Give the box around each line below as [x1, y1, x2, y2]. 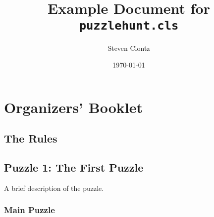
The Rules [4, 131, 57, 146]
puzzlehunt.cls [79, 19, 179, 33]
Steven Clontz [107, 43, 150, 53]
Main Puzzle [4, 204, 55, 216]
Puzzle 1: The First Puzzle [4, 159, 144, 175]
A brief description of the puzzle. [4, 182, 104, 193]
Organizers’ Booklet [4, 97, 143, 117]
